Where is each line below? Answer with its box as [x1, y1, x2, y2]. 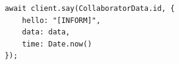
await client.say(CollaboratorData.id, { [4, 4, 175, 13]
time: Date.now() [22, 39, 92, 48]
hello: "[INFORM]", [22, 16, 101, 25]
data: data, [22, 28, 71, 37]
